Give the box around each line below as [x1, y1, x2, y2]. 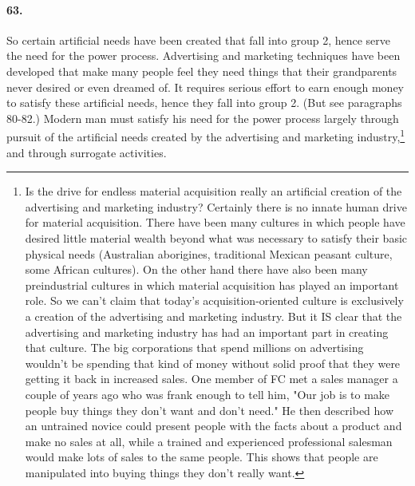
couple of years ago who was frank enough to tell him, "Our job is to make [25, 385, 390, 402]
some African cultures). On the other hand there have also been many [25, 261, 368, 278]
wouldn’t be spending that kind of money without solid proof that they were [25, 354, 401, 371]
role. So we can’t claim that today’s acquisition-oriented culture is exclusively [25, 292, 404, 309]
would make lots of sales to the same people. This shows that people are [25, 448, 378, 465]
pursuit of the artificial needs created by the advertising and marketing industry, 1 [6, 126, 405, 145]
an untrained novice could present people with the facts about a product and [25, 417, 402, 434]
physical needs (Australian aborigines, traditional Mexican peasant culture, [25, 245, 393, 262]
